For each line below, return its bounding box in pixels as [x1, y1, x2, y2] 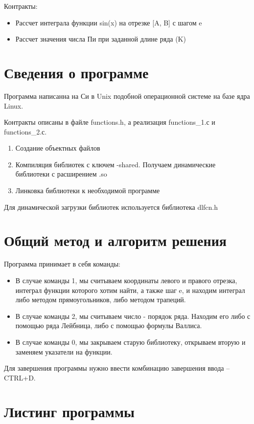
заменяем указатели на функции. [15, 346, 113, 357]
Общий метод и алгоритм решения [4, 230, 227, 250]
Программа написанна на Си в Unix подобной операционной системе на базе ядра [4, 90, 250, 101]
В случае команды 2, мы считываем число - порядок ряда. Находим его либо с [15, 311, 251, 321]
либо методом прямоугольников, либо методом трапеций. [15, 294, 186, 305]
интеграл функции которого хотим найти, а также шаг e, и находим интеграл [15, 285, 245, 295]
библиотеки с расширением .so [15, 169, 107, 179]
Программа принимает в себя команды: [4, 259, 120, 269]
